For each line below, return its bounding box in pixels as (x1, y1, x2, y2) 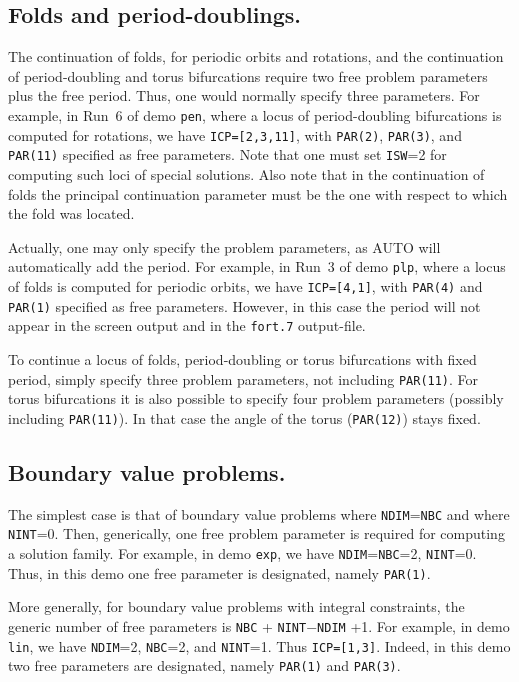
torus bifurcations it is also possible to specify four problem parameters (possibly (8, 388, 504, 409)
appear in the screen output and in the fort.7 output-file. (8, 315, 366, 336)
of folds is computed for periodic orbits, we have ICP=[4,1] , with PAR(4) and (8, 275, 483, 296)
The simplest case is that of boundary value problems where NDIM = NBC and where (8, 503, 510, 524)
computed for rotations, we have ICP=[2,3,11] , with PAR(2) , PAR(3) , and (8, 124, 462, 145)
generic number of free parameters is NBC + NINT (8, 615, 307, 636)
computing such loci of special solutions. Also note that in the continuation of (8, 163, 485, 184)
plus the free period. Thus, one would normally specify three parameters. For (8, 85, 480, 106)
